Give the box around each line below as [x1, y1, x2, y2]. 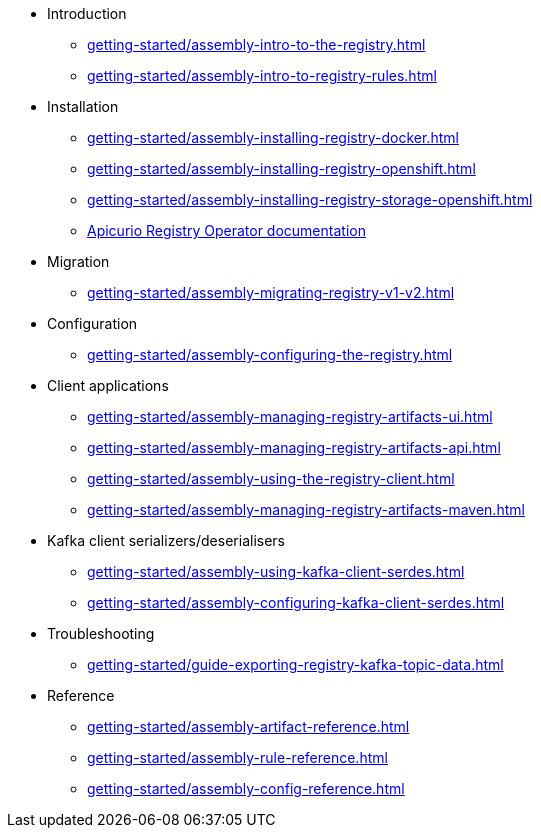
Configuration [47, 315, 138, 332]
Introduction [47, 5, 127, 22]
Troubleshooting [47, 625, 155, 642]
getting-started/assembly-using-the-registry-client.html [87, 470, 455, 487]
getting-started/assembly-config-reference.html [87, 780, 405, 797]
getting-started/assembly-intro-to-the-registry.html [87, 36, 426, 53]
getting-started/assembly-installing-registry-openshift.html [87, 160, 476, 177]
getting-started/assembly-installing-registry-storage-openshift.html [87, 191, 533, 208]
